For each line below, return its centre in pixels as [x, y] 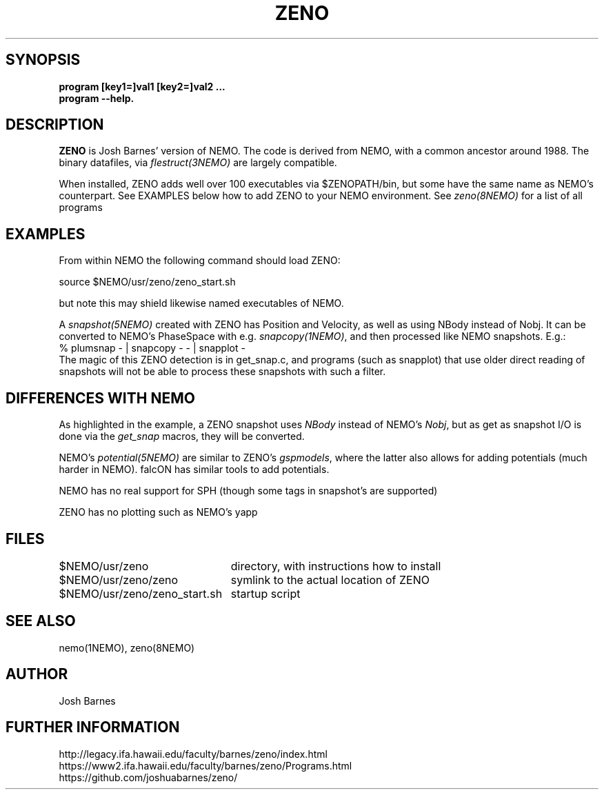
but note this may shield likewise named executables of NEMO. [201, 303]
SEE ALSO [41, 621]
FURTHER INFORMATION [93, 727]
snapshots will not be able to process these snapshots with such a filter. [222, 372]
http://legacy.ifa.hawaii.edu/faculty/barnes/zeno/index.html [193, 754]
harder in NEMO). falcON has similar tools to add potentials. [194, 470]
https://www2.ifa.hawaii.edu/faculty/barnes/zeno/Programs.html [205, 765]
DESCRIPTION [55, 125]
